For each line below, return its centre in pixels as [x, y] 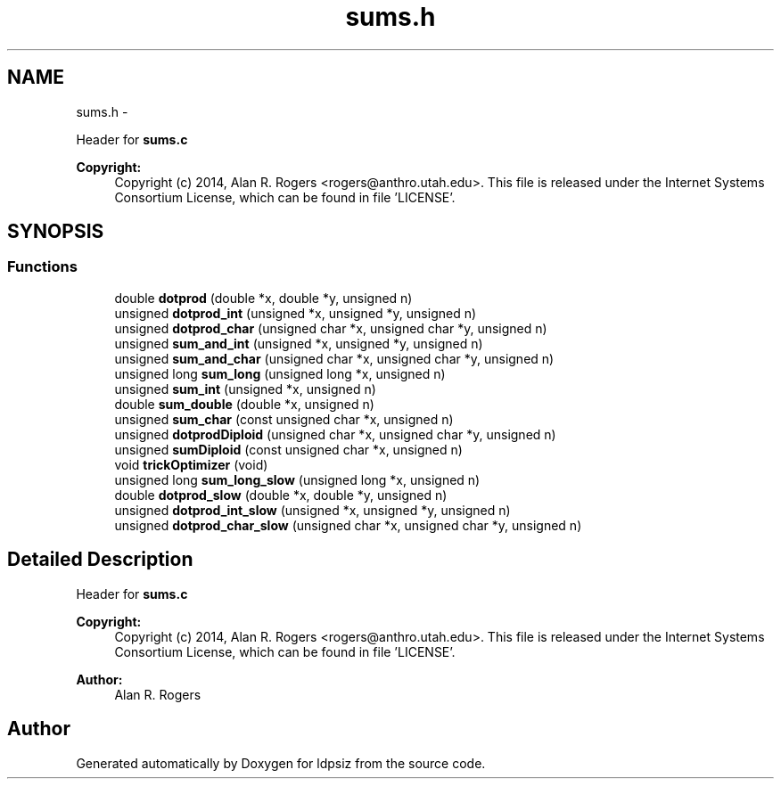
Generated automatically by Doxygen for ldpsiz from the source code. [281, 763]
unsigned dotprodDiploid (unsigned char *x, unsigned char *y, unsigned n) [335, 434]
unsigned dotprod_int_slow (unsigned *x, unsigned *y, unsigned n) [312, 510]
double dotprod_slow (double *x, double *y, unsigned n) [281, 495]
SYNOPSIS [56, 232]
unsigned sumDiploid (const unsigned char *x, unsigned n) [288, 449]
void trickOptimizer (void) [191, 464]
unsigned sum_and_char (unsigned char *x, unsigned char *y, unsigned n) [334, 358]
